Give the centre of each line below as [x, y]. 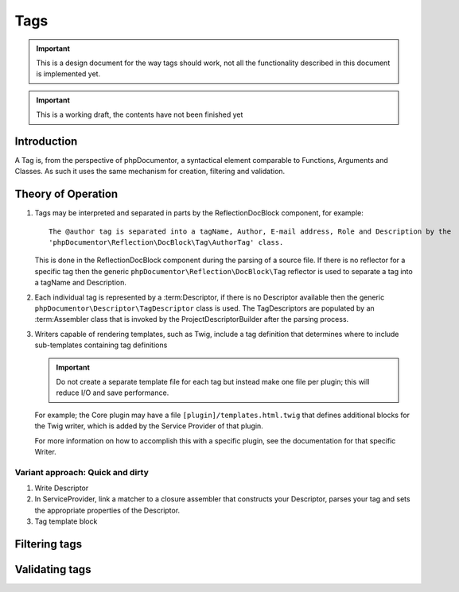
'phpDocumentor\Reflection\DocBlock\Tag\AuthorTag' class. [166, 243]
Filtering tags [49, 544]
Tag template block [66, 521]
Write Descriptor [62, 488]
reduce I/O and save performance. [113, 393]
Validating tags [53, 569]
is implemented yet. [68, 74]
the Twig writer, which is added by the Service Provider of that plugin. [149, 426]
